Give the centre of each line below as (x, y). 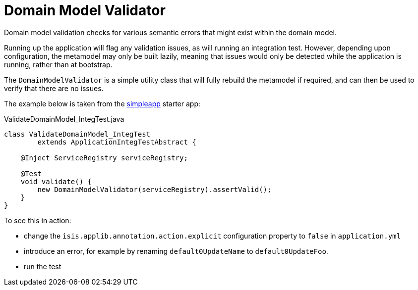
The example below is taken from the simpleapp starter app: (102, 103)
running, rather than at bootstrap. (58, 64)
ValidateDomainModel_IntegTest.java (64, 119)
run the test (43, 266)
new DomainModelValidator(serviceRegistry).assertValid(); (154, 189)
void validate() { (56, 181)
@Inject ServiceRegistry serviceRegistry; (104, 158)
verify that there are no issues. (54, 88)
